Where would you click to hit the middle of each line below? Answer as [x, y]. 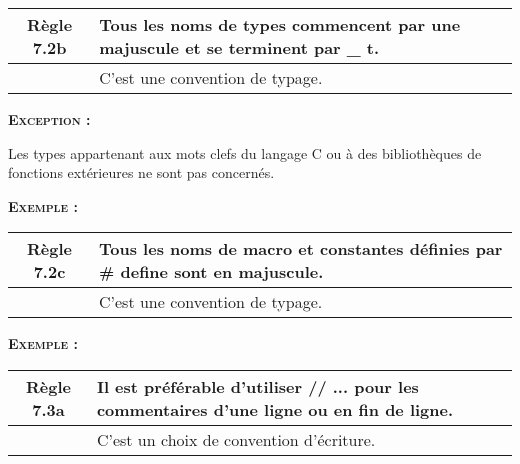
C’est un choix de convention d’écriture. [236, 439]
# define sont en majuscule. [211, 272]
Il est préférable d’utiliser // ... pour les [257, 386]
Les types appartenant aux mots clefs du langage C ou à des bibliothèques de [245, 152]
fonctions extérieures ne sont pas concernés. [141, 172]
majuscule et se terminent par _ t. [239, 47]
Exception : [49, 119]
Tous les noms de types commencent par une [280, 24]
